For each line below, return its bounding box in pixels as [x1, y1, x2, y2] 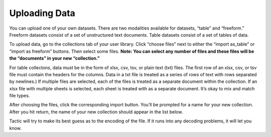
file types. [9, 93, 30, 99]
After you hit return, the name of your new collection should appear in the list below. [9, 108, 183, 115]
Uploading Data [9, 8, 75, 19]
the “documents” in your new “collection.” [9, 55, 100, 61]
